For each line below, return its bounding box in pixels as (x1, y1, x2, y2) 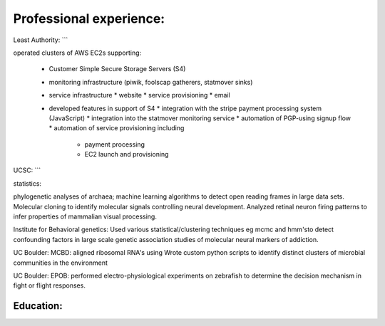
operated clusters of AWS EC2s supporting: (13, 48, 142, 57)
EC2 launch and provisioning (84, 150, 169, 159)
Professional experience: (13, 11, 165, 26)
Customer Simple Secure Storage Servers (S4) (48, 65, 186, 73)
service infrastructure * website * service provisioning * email (48, 91, 231, 100)
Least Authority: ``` (13, 36, 68, 44)
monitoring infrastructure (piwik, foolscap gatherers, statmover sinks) (48, 78, 253, 86)
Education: (13, 300, 63, 312)
